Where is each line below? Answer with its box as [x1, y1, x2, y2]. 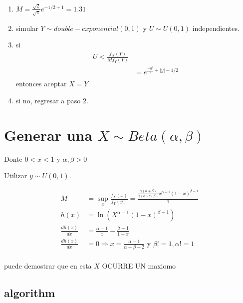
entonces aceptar [15, 78, 67, 89]
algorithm [4, 285, 55, 301]
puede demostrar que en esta [4, 261, 92, 271]
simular [15, 22, 38, 33]
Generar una [4, 124, 93, 145]
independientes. [192, 22, 240, 33]
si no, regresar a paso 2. [15, 95, 88, 105]
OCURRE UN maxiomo [102, 261, 176, 271]
